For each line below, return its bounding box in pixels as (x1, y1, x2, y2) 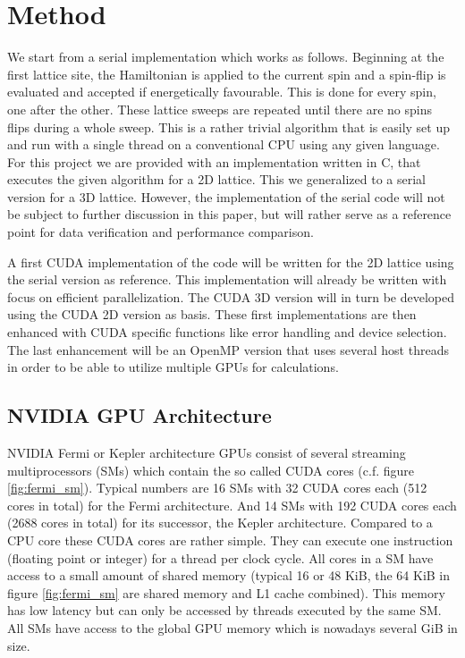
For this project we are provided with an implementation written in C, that (7, 152, 421, 171)
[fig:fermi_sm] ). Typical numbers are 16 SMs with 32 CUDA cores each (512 (7, 478, 427, 497)
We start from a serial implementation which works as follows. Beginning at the (7, 47, 444, 66)
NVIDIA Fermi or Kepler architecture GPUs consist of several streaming (7, 443, 406, 462)
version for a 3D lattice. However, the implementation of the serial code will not (7, 187, 445, 206)
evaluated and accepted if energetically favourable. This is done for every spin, (7, 82, 436, 101)
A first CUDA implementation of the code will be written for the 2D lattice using (7, 252, 454, 271)
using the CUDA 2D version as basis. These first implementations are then (7, 305, 417, 324)
